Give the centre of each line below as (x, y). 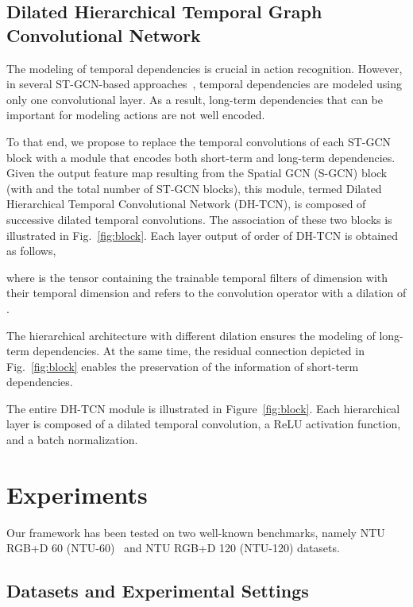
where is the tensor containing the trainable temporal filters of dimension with (197, 277)
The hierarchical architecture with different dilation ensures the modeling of (191, 335)
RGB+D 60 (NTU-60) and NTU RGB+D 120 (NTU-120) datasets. (173, 548)
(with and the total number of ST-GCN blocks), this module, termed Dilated (194, 188)
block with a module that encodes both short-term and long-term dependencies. (201, 157)
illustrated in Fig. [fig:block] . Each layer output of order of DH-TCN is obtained (202, 235)
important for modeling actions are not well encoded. (136, 115)
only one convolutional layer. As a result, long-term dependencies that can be (195, 99)
